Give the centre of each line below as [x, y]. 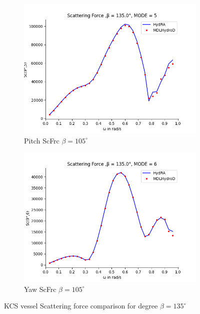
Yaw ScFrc [40, 289]
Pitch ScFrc [42, 140]
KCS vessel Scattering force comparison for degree [81, 306]
